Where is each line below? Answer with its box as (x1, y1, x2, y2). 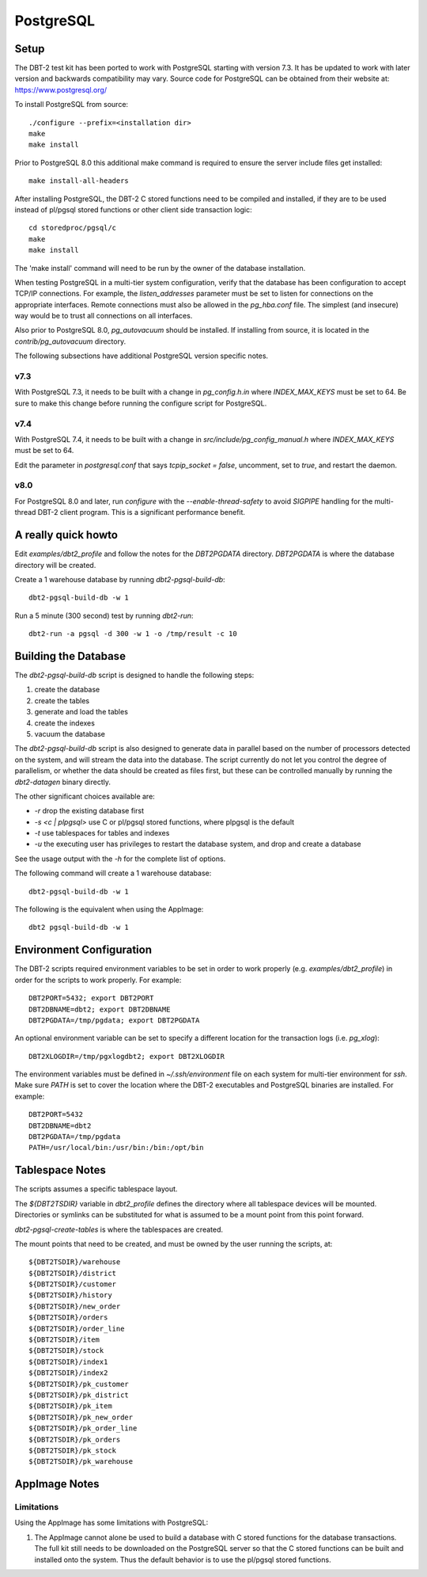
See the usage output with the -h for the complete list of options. (14, 854, 226, 863)
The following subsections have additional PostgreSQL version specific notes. (14, 351, 269, 360)
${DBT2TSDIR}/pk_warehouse (28, 1457, 134, 1466)
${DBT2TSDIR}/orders (28, 1313, 108, 1322)
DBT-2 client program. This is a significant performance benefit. (37, 508, 245, 517)
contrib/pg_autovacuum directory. (14, 337, 127, 346)
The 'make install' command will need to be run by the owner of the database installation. (14, 263, 306, 272)
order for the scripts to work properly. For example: (14, 975, 182, 985)
